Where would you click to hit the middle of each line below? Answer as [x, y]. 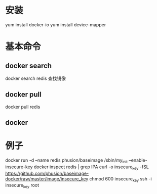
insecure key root [22, 186]
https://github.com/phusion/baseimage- [47, 173]
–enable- [138, 160]
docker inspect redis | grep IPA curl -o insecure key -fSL [91, 167]
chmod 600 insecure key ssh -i [121, 179]
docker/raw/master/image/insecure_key [47, 179]
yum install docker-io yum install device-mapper [56, 25]
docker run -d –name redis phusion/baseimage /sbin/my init [67, 161]
